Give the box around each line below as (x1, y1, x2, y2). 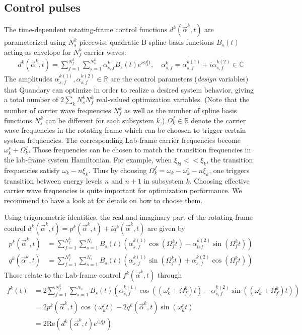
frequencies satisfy (4, 164, 60, 175)
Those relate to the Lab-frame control (4, 270, 121, 280)
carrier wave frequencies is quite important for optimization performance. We (4, 185, 242, 196)
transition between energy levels (4, 175, 103, 186)
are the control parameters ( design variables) (110, 73, 249, 84)
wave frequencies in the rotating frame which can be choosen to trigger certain (4, 125, 246, 135)
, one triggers (209, 164, 250, 175)
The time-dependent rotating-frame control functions (4, 24, 168, 35)
